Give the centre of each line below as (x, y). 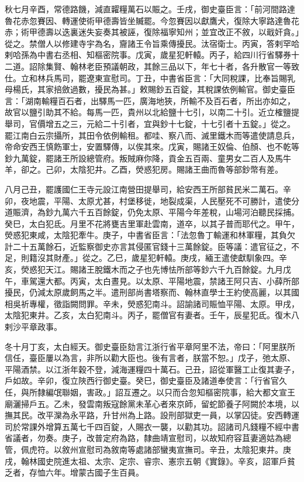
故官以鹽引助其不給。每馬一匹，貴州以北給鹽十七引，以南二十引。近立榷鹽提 (152, 112)
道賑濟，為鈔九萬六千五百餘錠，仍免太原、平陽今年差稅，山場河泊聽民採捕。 (152, 212)
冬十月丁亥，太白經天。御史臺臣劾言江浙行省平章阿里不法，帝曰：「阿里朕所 (150, 346)
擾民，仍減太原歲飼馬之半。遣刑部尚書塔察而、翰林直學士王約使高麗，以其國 (152, 292)
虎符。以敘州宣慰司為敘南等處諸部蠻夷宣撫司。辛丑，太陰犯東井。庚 (160, 449)
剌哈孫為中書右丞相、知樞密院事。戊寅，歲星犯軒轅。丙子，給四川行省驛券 (148, 55)
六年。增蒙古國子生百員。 (94, 472)
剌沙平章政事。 (33, 327)
